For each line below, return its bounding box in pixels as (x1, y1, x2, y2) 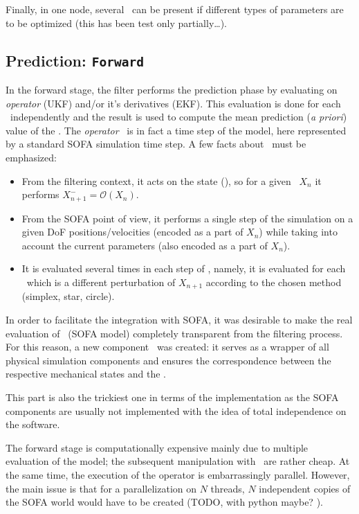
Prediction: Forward (6, 49, 144, 71)
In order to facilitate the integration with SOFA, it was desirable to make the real (6, 312, 353, 326)
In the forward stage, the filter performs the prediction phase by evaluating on (6, 82, 338, 96)
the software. (6, 417, 60, 432)
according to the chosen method (205, 274, 342, 289)
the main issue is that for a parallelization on (6, 481, 197, 495)
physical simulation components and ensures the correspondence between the (6, 353, 331, 367)
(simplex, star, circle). (21, 289, 115, 303)
